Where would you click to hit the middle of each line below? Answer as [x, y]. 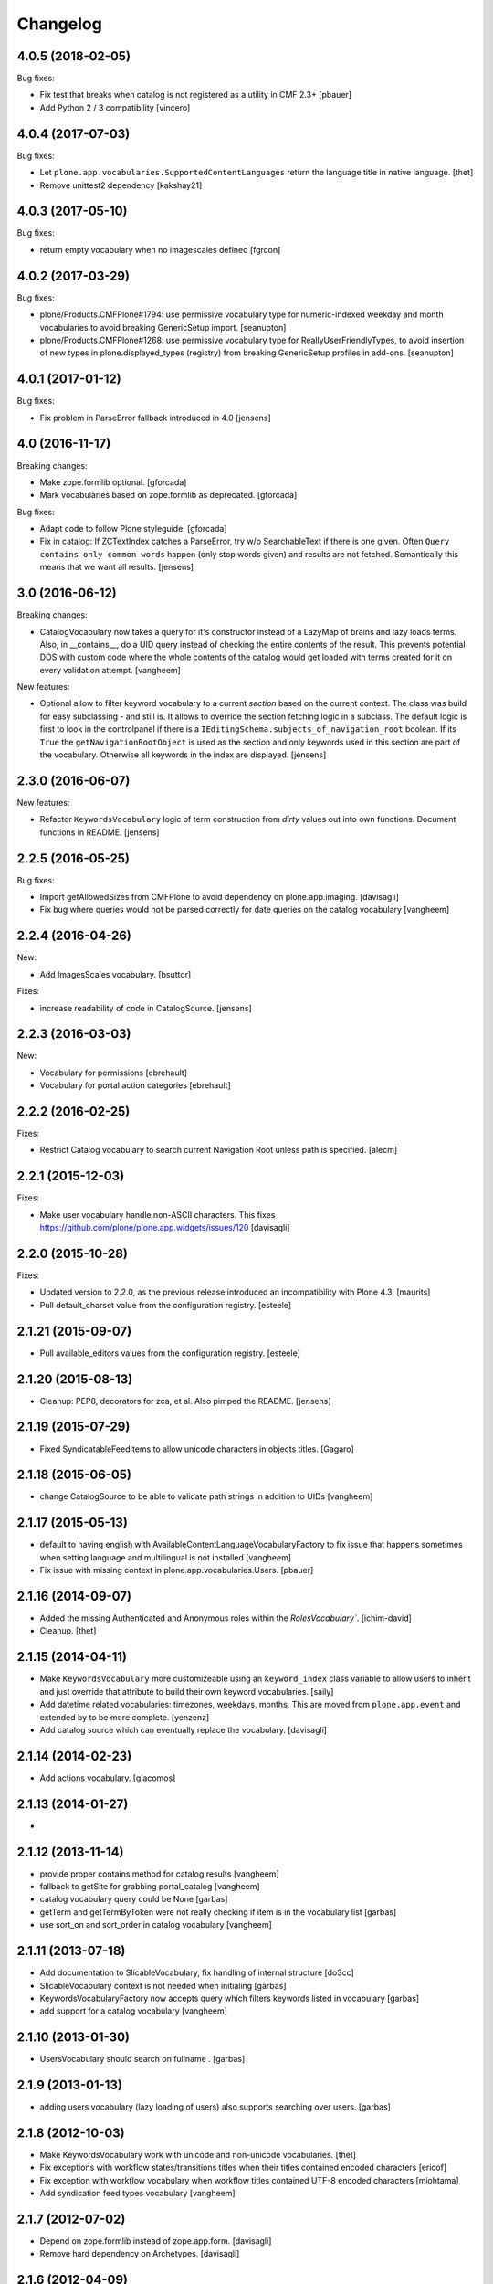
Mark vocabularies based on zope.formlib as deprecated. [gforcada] [168, 495]
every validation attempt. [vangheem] [110, 670]
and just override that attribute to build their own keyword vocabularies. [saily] [187, 1691]
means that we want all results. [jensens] [117, 567]
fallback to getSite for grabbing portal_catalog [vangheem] [150, 1887]
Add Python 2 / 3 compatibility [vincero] [115, 107]
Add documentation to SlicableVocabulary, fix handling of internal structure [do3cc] [197, 1972]
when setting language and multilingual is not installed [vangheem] [166, 1557]
